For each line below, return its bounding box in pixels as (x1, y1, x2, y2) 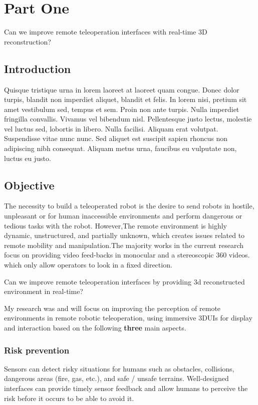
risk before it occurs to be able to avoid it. (4, 392, 134, 403)
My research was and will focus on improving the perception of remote (4, 302, 221, 313)
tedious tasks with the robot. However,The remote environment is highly (4, 220, 227, 230)
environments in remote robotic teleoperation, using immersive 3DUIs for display (4, 312, 252, 323)
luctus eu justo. (4, 152, 51, 163)
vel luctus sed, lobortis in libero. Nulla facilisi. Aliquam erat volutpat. (4, 123, 218, 133)
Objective (4, 177, 55, 192)
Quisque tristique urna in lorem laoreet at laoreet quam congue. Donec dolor (4, 84, 239, 94)
